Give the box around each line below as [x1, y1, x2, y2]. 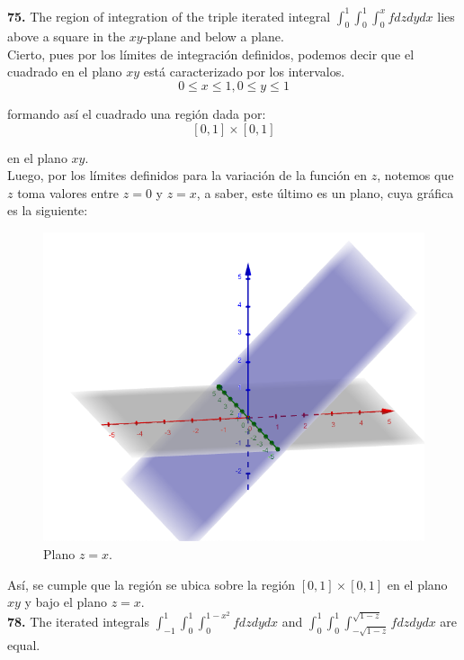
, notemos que [377, 166, 454, 185]
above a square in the [7, 27, 126, 46]
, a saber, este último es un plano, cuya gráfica [196, 183, 454, 202]
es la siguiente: [7, 201, 88, 220]
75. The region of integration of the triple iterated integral [7, 6, 331, 25]
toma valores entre [17, 183, 120, 202]
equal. [7, 635, 40, 654]
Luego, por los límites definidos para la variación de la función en [7, 166, 367, 185]
